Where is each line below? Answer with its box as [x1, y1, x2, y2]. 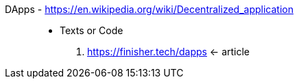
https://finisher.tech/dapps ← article [87, 46, 250, 57]
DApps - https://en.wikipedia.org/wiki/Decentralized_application [5, 3, 294, 15]
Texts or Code [60, 25, 123, 36]
